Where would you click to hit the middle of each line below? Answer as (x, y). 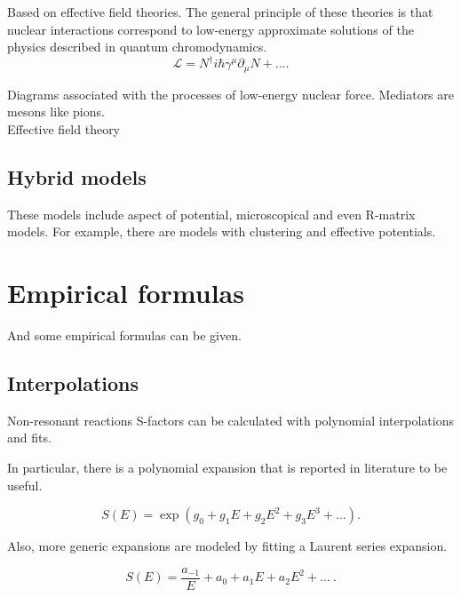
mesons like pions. (56, 111)
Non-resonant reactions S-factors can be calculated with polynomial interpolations (230, 420)
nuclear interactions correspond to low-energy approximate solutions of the (211, 29)
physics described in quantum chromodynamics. (137, 47)
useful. (25, 485)
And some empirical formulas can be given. (124, 335)
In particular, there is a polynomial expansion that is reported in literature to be (227, 468)
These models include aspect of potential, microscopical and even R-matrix (211, 214)
